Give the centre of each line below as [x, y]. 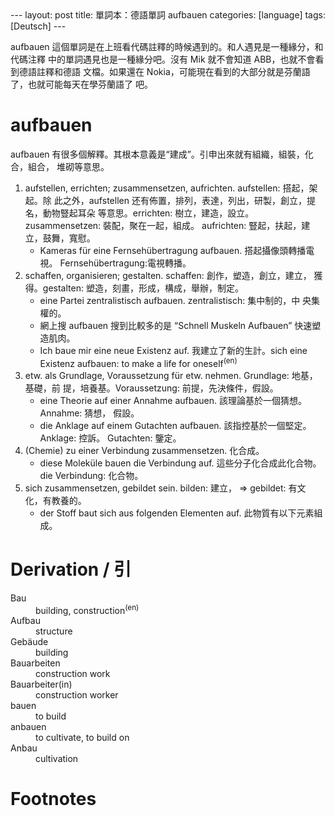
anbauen [28, 727]
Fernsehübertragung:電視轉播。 [125, 263]
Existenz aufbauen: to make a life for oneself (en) [138, 362]
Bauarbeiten [35, 663]
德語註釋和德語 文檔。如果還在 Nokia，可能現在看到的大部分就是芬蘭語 [164, 71]
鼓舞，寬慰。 [69, 238]
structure [54, 631]
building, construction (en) [87, 609]
